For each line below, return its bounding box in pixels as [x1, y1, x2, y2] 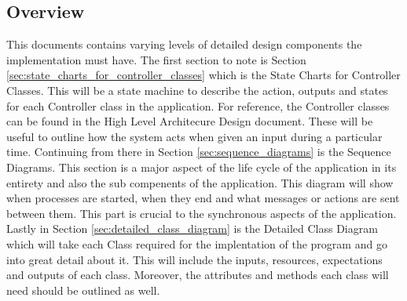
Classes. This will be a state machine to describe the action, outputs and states [6, 82, 388, 98]
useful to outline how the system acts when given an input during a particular [6, 128, 383, 144]
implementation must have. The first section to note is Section [6, 51, 306, 67]
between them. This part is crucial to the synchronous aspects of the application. [6, 205, 397, 221]
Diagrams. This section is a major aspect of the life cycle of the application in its [6, 158, 397, 175]
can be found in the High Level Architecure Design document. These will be [6, 113, 373, 129]
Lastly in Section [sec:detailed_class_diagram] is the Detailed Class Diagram [6, 220, 378, 237]
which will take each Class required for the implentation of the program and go [6, 235, 387, 252]
